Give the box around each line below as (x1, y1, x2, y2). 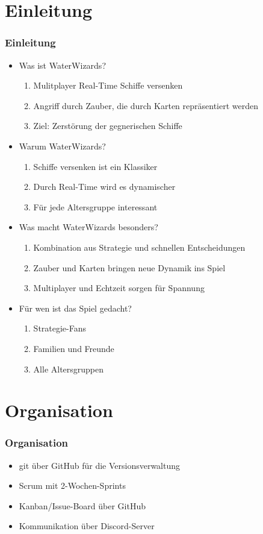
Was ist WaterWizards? (19, 58, 106, 71)
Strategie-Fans (33, 322, 87, 335)
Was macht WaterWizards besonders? (19, 221, 158, 233)
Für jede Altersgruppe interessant (33, 200, 158, 213)
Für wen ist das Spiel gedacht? (19, 301, 132, 314)
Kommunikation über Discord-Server (19, 520, 155, 532)
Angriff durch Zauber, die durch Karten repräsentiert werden (33, 99, 259, 112)
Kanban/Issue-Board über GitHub (19, 499, 146, 512)
